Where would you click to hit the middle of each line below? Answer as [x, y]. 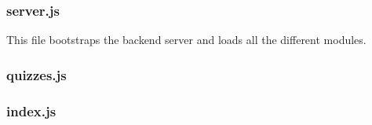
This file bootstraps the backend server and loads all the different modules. [186, 40]
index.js [31, 110]
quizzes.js [36, 74]
